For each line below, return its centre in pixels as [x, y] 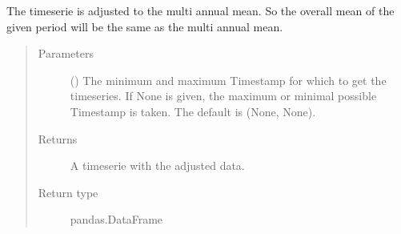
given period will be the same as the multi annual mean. [145, 26]
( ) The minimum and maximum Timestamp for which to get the [228, 80]
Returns [58, 138]
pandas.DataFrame [116, 219]
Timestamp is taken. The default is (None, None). [193, 111]
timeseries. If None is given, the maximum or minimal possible [223, 96]
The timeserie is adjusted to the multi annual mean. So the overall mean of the [200, 10]
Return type [68, 192]
